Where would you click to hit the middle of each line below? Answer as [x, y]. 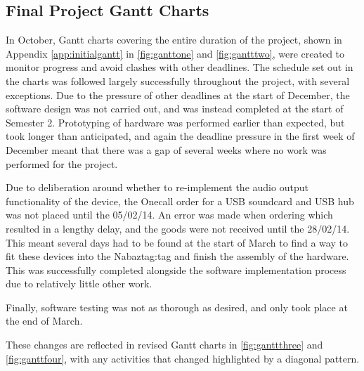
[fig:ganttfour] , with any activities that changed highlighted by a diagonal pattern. [183, 358]
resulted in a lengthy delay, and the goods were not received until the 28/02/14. [178, 228]
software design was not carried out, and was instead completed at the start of [175, 109]
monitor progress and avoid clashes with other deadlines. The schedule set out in [180, 67]
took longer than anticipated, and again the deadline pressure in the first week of [180, 136]
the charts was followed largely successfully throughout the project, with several [178, 80]
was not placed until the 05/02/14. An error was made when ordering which [169, 215]
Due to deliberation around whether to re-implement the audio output [157, 187]
